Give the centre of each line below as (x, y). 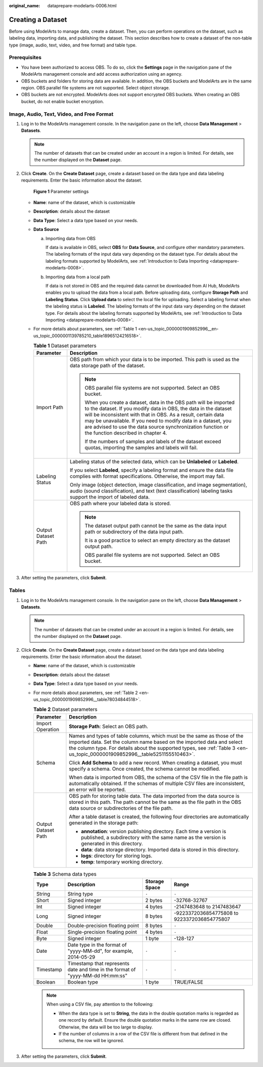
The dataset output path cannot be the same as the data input (155, 526)
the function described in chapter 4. (126, 433)
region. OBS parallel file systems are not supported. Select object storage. (95, 88)
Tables (17, 591)
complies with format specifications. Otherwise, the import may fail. (147, 476)
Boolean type (83, 982)
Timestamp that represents (99, 964)
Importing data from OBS (71, 238)
